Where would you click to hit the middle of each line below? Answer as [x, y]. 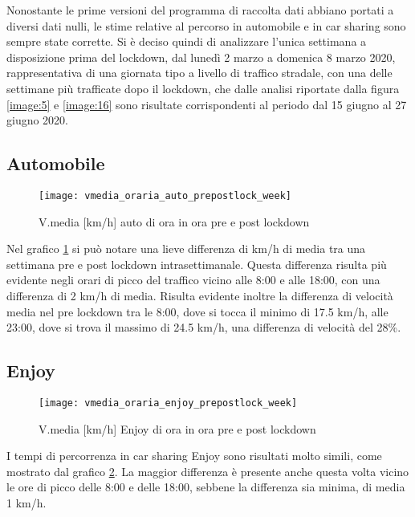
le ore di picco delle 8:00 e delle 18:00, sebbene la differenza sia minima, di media [206, 487]
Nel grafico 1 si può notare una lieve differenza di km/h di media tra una [186, 248]
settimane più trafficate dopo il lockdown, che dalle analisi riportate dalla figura [203, 88]
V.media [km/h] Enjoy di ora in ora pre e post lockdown [177, 428]
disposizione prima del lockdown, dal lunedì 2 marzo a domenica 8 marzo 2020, [201, 57]
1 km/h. [26, 503]
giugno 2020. [38, 120]
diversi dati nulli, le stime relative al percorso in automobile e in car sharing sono [206, 25]
